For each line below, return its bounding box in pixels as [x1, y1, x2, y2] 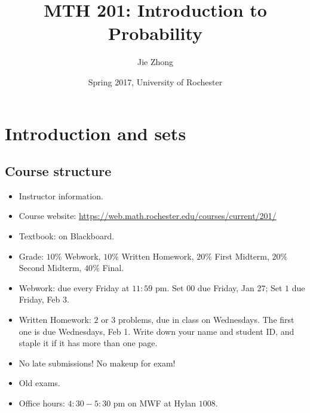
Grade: [19, 249, 44, 262]
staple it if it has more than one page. [19, 337, 158, 349]
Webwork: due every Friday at [19, 281, 130, 294]
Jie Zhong [137, 56, 174, 68]
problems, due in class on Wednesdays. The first [118, 313, 294, 326]
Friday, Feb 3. [19, 293, 69, 306]
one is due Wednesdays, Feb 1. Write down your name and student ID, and [19, 325, 294, 337]
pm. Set [155, 281, 184, 294]
